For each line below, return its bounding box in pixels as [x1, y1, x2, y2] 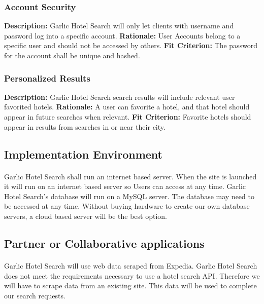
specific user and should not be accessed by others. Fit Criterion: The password [4, 40, 258, 51]
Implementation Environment [4, 146, 162, 162]
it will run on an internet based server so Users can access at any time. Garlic [4, 181, 246, 192]
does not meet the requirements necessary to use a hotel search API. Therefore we [4, 270, 260, 281]
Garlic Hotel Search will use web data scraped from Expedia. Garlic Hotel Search [4, 260, 257, 271]
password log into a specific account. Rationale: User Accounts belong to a [4, 30, 241, 41]
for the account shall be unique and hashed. [4, 50, 140, 60]
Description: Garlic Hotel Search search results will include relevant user [4, 91, 235, 102]
